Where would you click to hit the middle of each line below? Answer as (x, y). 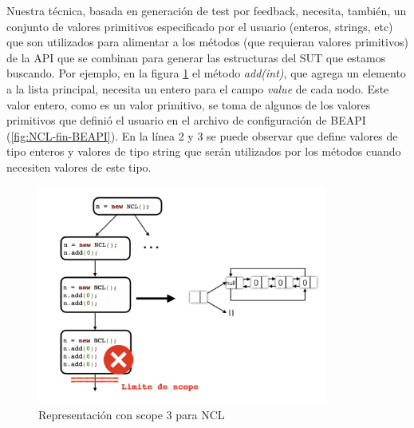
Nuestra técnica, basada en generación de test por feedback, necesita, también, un (207, 10)
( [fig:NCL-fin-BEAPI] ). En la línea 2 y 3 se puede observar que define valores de (202, 135)
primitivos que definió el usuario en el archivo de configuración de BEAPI (186, 120)
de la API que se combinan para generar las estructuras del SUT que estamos (196, 57)
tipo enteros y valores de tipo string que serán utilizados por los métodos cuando (204, 151)
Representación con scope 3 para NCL (132, 414)
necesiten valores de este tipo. (79, 166)
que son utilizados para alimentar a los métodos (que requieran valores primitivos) (207, 42)
